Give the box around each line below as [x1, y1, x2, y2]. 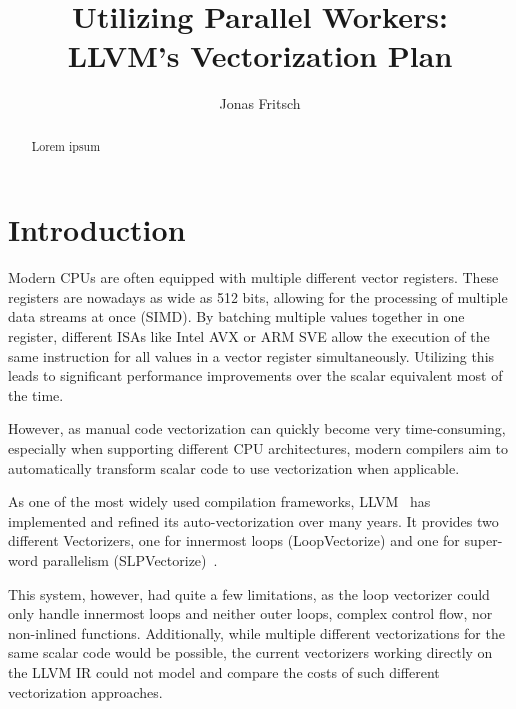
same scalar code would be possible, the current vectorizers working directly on [8, 642, 493, 663]
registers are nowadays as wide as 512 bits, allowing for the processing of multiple [8, 286, 508, 307]
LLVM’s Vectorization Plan [67, 35, 453, 76]
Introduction [8, 209, 186, 250]
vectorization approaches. [8, 681, 163, 702]
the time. [8, 384, 64, 405]
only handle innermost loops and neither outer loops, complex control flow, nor [8, 603, 493, 624]
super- [464, 530, 503, 551]
